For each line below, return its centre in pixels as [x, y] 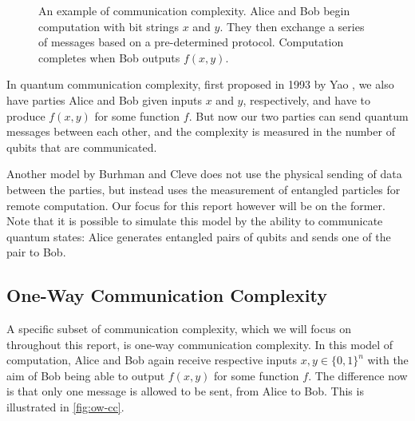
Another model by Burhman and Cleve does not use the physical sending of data [204, 174]
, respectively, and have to [307, 99]
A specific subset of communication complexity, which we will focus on [179, 329]
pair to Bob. [36, 252]
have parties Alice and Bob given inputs [104, 99]
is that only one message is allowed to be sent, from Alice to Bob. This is [185, 391]
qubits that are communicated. [82, 147]
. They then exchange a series [292, 26]
